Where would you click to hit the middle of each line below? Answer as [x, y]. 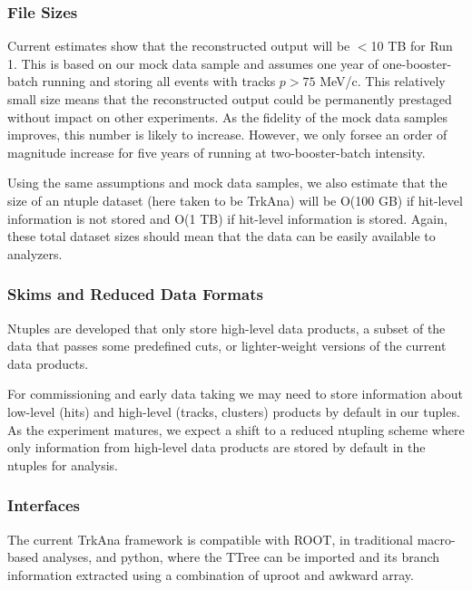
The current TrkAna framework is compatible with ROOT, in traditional [210, 539]
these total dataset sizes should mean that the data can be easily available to [221, 236]
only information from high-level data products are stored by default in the [216, 447]
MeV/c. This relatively [383, 81]
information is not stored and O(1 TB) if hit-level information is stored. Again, [227, 218]
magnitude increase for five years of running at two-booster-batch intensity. [216, 152]
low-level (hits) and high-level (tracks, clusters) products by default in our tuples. [234, 411]
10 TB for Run [412, 46]
